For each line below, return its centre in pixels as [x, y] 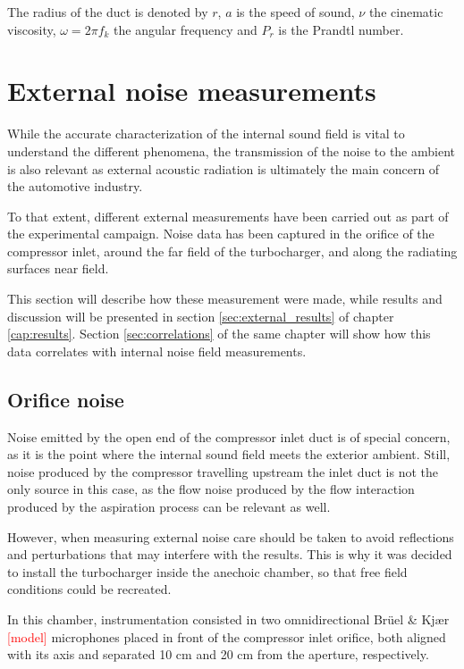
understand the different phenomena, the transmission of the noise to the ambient [232, 151]
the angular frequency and [186, 29]
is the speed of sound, [295, 12]
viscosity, [32, 29]
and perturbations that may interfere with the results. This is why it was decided [230, 554]
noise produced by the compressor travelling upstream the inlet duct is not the [223, 471]
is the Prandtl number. [341, 29]
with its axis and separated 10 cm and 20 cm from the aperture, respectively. [218, 654]
